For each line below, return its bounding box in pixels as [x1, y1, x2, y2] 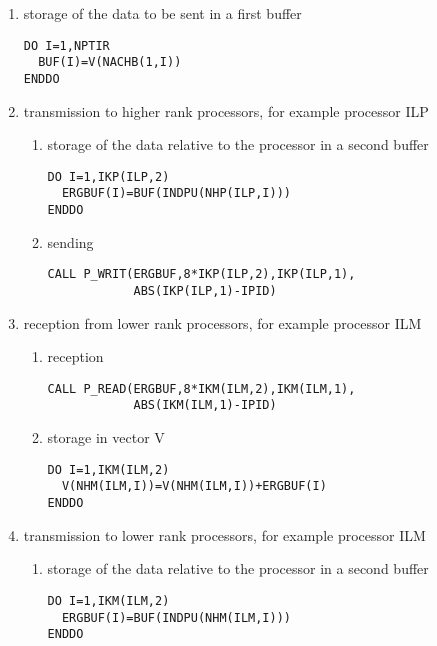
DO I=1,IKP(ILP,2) [47, 169, 170, 184]
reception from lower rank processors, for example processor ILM [23, 312, 422, 333]
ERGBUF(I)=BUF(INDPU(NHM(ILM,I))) [61, 610, 292, 625]
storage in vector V [47, 427, 165, 448]
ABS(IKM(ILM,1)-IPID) [133, 398, 277, 413]
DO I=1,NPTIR [23, 38, 110, 53]
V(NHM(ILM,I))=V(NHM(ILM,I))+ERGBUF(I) [61, 479, 327, 494]
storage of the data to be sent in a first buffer [23, 3, 302, 23]
